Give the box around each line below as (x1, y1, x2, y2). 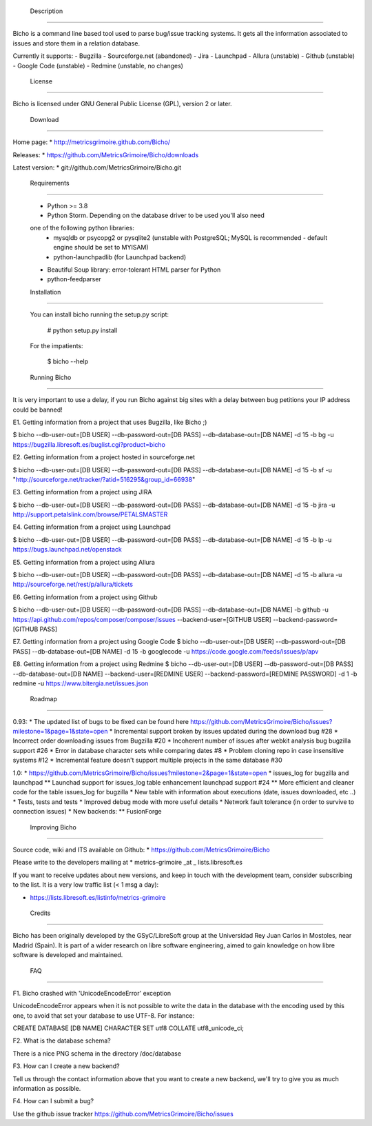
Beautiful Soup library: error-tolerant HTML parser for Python (47, 265, 221, 274)
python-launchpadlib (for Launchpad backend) (53, 252, 187, 261)
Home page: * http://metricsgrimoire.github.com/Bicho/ (12, 138, 171, 146)
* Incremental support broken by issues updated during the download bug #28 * (109, 727, 338, 736)
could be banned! (12, 405, 63, 414)
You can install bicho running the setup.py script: (30, 310, 169, 319)
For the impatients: (30, 341, 83, 350)
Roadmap (30, 695, 58, 703)
